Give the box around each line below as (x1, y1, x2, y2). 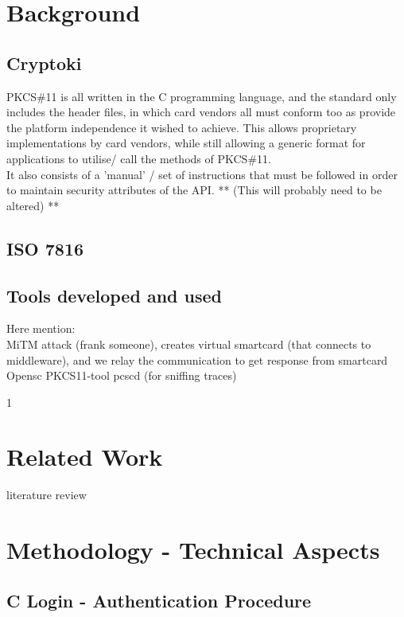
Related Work (6, 440, 163, 473)
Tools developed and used (6, 283, 222, 307)
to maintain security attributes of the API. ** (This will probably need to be (6, 182, 382, 198)
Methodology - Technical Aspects (6, 533, 380, 566)
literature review (6, 486, 87, 503)
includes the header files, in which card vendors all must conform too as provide (6, 103, 396, 120)
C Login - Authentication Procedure (6, 588, 312, 612)
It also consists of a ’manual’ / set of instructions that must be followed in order (6, 166, 398, 182)
